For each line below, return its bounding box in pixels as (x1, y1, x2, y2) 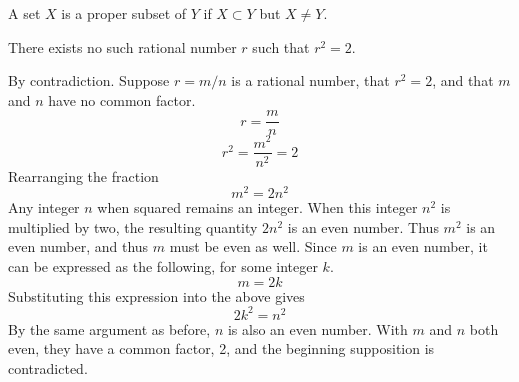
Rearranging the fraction (8, 165, 159, 186)
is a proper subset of (61, 3, 187, 23)
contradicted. (8, 357, 88, 378)
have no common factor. (48, 89, 196, 110)
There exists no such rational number (8, 36, 237, 57)
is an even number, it (358, 236, 488, 257)
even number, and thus (8, 236, 149, 257)
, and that (432, 70, 494, 91)
